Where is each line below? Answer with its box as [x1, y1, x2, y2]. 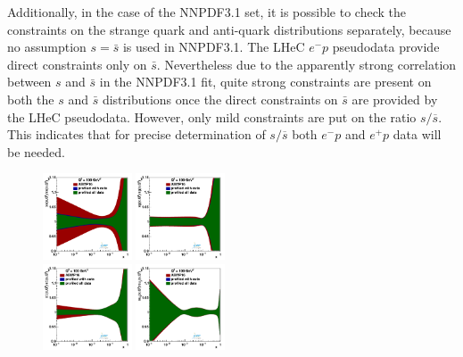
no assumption [7, 37, 87, 56]
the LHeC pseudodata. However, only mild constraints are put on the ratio [7, 107, 417, 126]
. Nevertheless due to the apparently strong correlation [156, 54, 457, 73]
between [7, 72, 52, 91]
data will [393, 125, 442, 144]
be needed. [7, 142, 65, 161]
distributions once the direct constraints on [102, 89, 338, 108]
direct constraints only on [7, 54, 147, 73]
